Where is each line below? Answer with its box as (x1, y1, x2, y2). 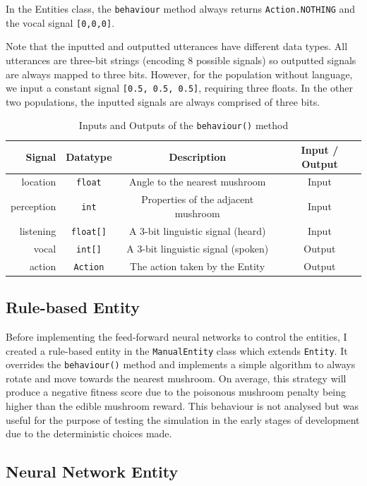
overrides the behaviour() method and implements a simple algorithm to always (6, 357, 356, 372)
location (21, 174, 56, 189)
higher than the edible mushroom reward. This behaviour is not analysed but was (6, 399, 359, 413)
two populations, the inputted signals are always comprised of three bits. (6, 94, 320, 109)
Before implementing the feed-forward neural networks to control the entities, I (6, 329, 347, 344)
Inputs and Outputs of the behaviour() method (78, 118, 289, 133)
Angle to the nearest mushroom (128, 174, 266, 189)
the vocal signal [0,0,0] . (6, 15, 115, 30)
